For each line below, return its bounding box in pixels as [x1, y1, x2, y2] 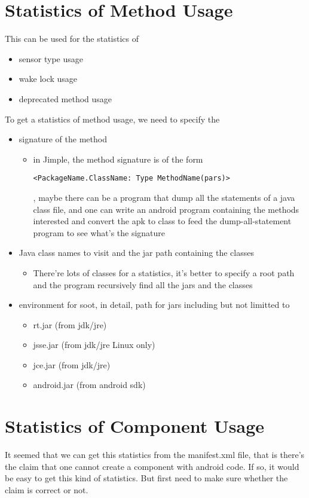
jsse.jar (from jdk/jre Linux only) [33, 338, 155, 351]
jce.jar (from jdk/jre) [33, 358, 111, 371]
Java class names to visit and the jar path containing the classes [19, 246, 254, 259]
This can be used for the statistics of [5, 32, 139, 45]
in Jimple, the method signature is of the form [33, 152, 203, 165]
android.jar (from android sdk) [33, 378, 146, 391]
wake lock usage [19, 72, 78, 85]
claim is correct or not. [5, 483, 88, 496]
